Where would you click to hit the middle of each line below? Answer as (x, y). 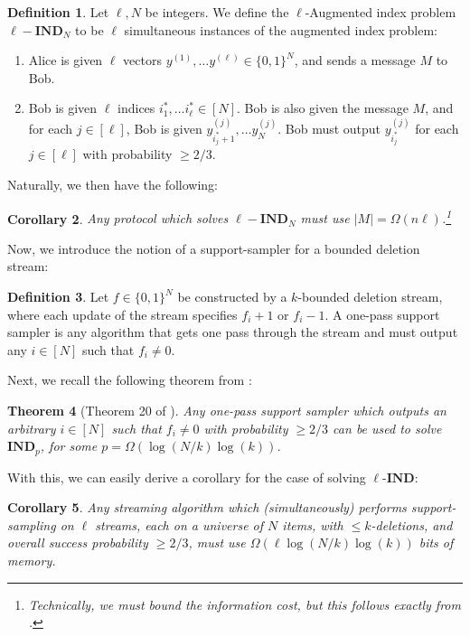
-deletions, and (412, 524)
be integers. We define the (217, 12)
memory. (32, 561)
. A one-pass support (382, 314)
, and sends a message (355, 60)
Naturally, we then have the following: (113, 184)
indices (136, 108)
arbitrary (32, 428)
